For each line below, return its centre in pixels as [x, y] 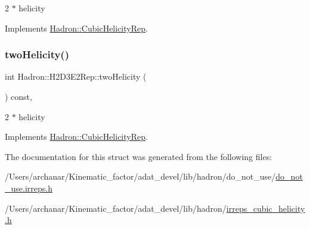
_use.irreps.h [29, 188]
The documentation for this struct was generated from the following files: [139, 156]
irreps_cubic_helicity [266, 208]
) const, [18, 96]
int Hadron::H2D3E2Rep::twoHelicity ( [76, 76]
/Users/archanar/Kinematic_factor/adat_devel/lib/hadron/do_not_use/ [140, 176]
